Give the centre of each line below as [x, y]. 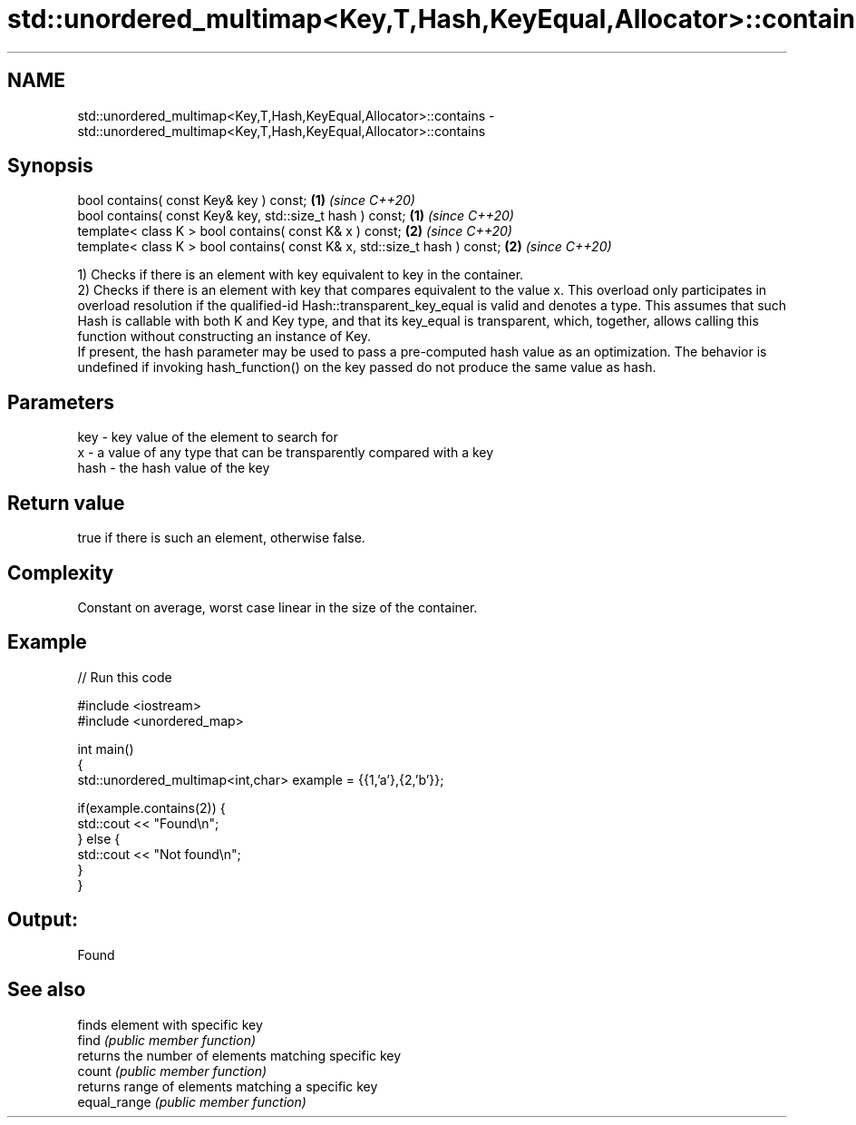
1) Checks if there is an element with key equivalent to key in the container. [301, 275]
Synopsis [50, 166]
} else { [99, 838]
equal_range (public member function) [192, 1101]
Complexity [61, 572]
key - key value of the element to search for [208, 437]
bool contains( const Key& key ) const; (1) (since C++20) [246, 201]
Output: [43, 920]
